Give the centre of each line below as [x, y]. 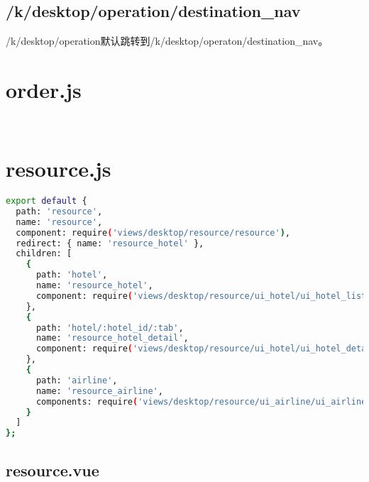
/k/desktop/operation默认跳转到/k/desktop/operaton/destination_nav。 [167, 41]
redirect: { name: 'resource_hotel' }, [110, 243]
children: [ [44, 254]
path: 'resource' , [59, 211]
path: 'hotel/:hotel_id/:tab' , [110, 328]
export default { [46, 201]
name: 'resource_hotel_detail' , [112, 338]
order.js [44, 89]
